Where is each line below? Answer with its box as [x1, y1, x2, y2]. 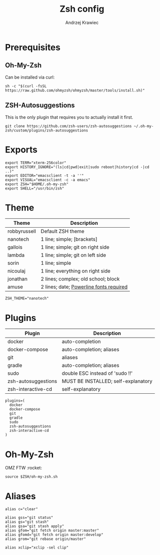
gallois [7, 244, 23, 251]
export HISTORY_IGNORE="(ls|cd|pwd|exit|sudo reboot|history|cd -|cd [5, 165, 150, 170]
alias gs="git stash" [5, 519, 49, 525]
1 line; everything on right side [40, 268, 111, 275]
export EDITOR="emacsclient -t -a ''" [5, 173, 84, 178]
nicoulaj [7, 268, 26, 275]
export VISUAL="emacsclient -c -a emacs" [5, 177, 91, 182]
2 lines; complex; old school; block [40, 276, 120, 282]
